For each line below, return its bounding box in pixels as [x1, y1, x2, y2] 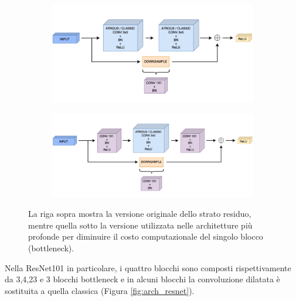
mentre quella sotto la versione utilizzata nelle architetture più [28, 219, 253, 231]
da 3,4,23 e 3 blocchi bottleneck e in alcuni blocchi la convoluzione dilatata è [5, 273, 280, 285]
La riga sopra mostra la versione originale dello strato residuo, [28, 207, 251, 220]
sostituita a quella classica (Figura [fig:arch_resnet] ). [5, 284, 195, 296]
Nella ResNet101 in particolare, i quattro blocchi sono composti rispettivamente [5, 261, 291, 274]
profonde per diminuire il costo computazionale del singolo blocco [28, 230, 263, 243]
